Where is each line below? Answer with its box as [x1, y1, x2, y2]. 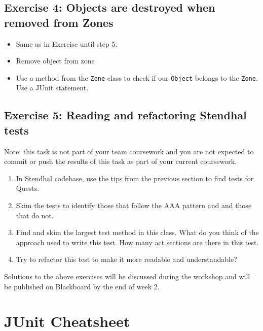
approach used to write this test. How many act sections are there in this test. [16, 237, 259, 247]
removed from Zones [4, 14, 114, 30]
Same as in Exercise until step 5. [16, 38, 118, 49]
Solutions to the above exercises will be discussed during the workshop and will [4, 271, 250, 281]
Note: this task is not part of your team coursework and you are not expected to [4, 146, 254, 156]
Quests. [16, 183, 40, 193]
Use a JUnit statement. [16, 82, 89, 93]
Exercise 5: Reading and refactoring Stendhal [4, 107, 247, 123]
